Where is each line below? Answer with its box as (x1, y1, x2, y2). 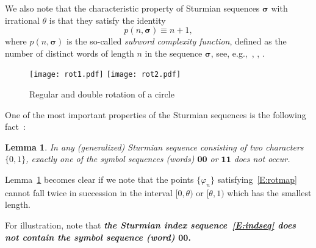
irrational (5, 13, 40, 26)
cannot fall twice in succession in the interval (5, 186, 173, 199)
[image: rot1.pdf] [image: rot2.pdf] (29, 70, 181, 79)
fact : (5, 120, 26, 133)
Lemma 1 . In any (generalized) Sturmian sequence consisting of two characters (5, 140, 304, 153)
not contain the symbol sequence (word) (5, 230, 175, 243)
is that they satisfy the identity (49, 13, 166, 26)
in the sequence (145, 46, 203, 59)
